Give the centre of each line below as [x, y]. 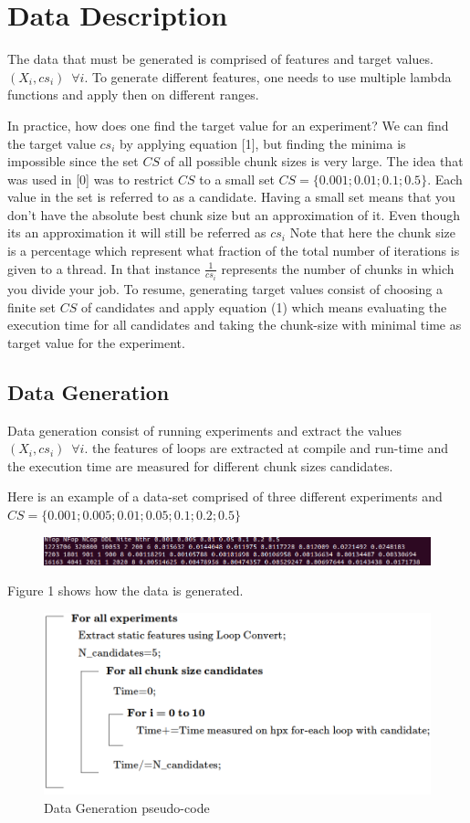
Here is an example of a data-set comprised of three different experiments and [225, 496]
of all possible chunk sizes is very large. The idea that [313, 161]
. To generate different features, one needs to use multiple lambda [268, 76]
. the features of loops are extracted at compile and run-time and [266, 448]
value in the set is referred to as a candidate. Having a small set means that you [231, 197]
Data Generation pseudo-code [127, 807]
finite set [31, 306]
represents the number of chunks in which [338, 268]
